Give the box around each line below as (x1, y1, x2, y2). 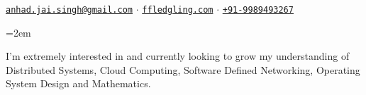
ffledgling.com (142, 5, 213, 15)
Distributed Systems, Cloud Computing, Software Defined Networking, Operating (6, 62, 360, 77)
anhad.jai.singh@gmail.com (6, 5, 133, 15)
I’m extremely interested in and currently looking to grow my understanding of (6, 49, 350, 63)
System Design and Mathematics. (6, 76, 151, 91)
